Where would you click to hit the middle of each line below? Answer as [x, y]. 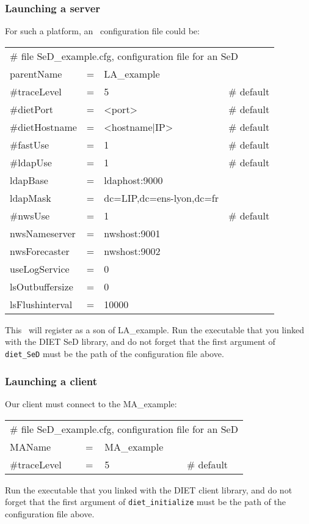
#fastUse [30, 144]
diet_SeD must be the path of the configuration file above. [115, 354]
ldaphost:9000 [133, 180]
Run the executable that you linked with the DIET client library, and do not [149, 489]
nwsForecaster [40, 251]
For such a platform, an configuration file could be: [102, 31]
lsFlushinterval [41, 304]
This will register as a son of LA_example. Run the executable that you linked [154, 329]
